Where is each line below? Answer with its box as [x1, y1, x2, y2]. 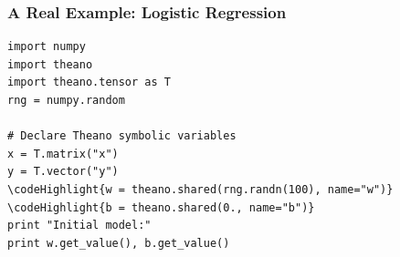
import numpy [7, 40, 86, 54]
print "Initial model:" [7, 219, 152, 232]
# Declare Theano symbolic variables [7, 129, 237, 143]
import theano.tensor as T [7, 76, 171, 89]
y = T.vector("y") [7, 165, 119, 179]
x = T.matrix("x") [7, 147, 119, 160]
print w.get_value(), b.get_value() [7, 236, 230, 250]
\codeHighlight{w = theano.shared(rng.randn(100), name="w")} [7, 182, 394, 196]
